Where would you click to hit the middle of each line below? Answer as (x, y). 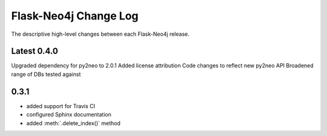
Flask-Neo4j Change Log (75, 16)
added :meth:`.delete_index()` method (73, 123)
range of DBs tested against (46, 74)
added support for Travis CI (61, 106)
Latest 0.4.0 (35, 51)
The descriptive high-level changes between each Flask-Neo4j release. (101, 34)
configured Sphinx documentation (69, 115)
